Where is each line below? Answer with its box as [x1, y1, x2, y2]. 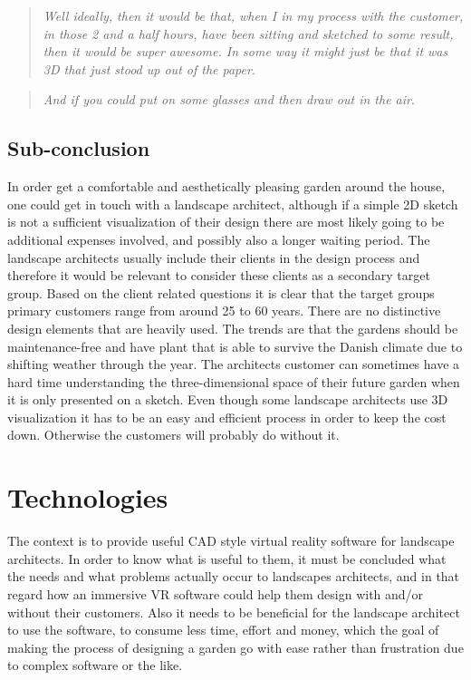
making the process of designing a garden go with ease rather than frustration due [7, 637, 464, 656]
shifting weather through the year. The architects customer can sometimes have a [7, 355, 460, 374]
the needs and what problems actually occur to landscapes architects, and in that [7, 567, 460, 586]
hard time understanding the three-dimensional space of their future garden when [7, 372, 460, 391]
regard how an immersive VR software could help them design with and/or [7, 584, 424, 603]
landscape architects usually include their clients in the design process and [7, 248, 420, 267]
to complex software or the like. [7, 656, 183, 675]
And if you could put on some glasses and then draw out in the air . [43, 90, 415, 109]
